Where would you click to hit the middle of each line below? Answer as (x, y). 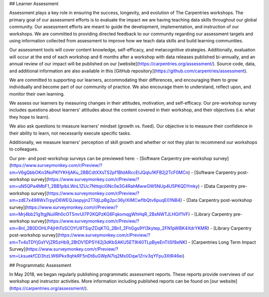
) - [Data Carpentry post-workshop (216, 200)
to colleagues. (24, 149)
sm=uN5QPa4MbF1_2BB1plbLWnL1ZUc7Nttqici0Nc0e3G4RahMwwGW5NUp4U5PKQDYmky (104, 186)
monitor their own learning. (37, 94)
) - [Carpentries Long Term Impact (220, 242)
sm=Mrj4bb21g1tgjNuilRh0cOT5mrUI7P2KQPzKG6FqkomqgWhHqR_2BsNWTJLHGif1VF (99, 214)
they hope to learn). (29, 117)
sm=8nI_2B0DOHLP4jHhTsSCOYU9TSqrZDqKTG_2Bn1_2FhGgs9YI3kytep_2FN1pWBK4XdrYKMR (108, 228)
